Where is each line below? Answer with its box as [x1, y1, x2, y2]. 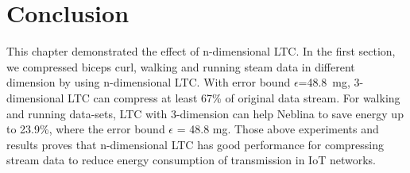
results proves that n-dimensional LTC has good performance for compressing [6, 136, 385, 152]
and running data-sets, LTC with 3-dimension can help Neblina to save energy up [6, 105, 404, 121]
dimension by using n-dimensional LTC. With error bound [6, 74, 291, 90]
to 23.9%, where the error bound [6, 121, 165, 137]
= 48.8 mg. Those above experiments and [176, 121, 379, 137]
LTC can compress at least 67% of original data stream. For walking [68, 89, 400, 106]
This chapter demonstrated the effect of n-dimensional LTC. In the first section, [6, 43, 396, 60]
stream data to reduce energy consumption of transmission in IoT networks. [6, 152, 376, 168]
